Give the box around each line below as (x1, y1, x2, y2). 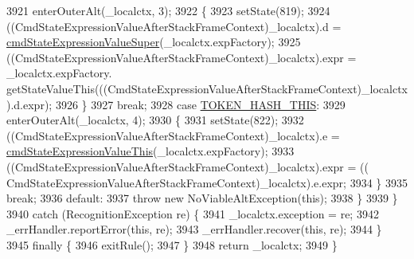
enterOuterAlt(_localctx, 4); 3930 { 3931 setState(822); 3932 (6, 112, 304, 128)
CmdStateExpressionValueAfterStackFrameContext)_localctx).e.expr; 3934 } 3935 (6, 174, 408, 190)
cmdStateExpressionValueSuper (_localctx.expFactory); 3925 (6, 33, 301, 50)
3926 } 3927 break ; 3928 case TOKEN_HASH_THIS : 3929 (55, 96, 346, 112)
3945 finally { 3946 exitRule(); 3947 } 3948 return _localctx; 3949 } (6, 236, 338, 253)
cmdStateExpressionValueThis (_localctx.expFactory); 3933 (6, 143, 295, 159)
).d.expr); (6, 96, 53, 112)
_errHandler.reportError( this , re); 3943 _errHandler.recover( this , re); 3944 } (6, 221, 382, 237)
